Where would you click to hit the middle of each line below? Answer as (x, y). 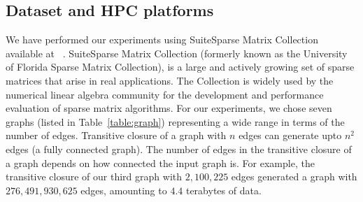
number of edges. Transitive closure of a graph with (116, 135)
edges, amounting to (124, 190)
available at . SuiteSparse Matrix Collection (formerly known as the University (177, 53)
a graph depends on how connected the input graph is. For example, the (160, 163)
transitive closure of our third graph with (94, 176)
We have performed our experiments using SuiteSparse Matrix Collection (162, 39)
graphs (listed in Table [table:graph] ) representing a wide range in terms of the (175, 121)
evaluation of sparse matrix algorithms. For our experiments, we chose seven (169, 108)
